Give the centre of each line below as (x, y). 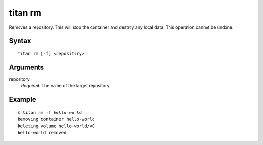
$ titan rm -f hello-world (50, 112)
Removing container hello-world (56, 119)
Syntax (20, 41)
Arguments (27, 67)
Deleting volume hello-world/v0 (56, 126)
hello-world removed (42, 133)
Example (22, 100)
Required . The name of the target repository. (66, 86)
